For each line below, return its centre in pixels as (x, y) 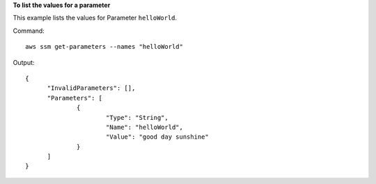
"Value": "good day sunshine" (157, 137)
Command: (29, 31)
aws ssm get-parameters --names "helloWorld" (104, 47)
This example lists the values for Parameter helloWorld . (95, 18)
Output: (24, 62)
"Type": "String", (137, 117)
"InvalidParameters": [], (91, 88)
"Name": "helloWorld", (144, 127)
